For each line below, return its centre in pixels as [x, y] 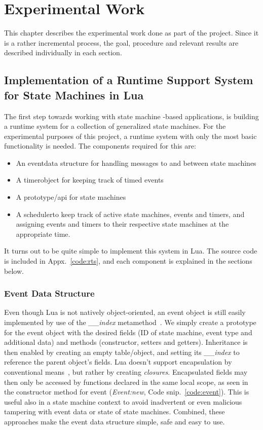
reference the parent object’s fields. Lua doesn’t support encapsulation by [118, 362]
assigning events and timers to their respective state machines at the [122, 224]
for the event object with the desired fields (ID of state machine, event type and [128, 332]
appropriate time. [43, 234]
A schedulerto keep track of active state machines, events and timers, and [130, 214]
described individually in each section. [63, 52]
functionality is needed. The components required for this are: [100, 146]
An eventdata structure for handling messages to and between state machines [136, 163]
